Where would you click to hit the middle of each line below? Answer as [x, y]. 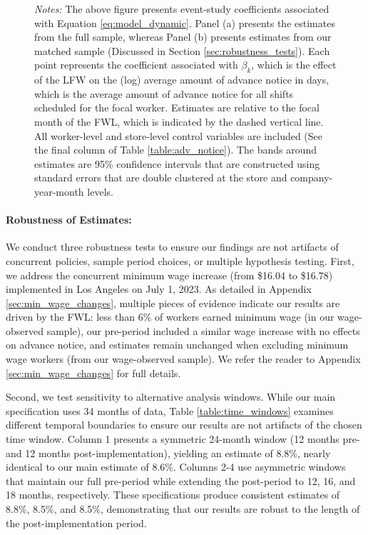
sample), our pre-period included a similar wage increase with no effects [203, 330]
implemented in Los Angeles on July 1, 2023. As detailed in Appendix [159, 289]
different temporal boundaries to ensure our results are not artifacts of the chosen [184, 425]
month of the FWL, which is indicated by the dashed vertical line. [179, 121]
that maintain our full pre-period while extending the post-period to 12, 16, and [181, 480]
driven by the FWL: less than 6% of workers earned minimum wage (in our [170, 317]
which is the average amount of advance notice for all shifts [164, 93]
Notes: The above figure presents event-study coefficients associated [182, 9]
